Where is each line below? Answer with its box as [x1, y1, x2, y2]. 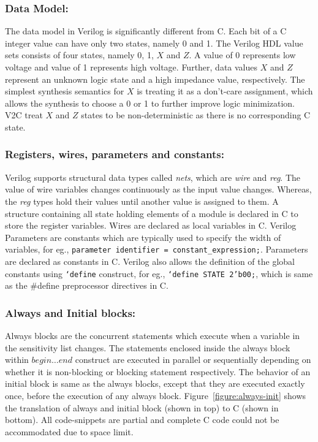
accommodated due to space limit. [5, 425, 134, 438]
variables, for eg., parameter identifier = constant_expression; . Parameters [5, 243, 308, 256]
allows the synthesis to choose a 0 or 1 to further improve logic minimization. [5, 96, 295, 109]
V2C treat [5, 109, 43, 121]
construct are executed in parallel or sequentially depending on [75, 353, 311, 366]
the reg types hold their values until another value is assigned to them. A [5, 194, 279, 207]
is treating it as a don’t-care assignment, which [137, 85, 313, 97]
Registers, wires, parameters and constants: [5, 147, 224, 162]
